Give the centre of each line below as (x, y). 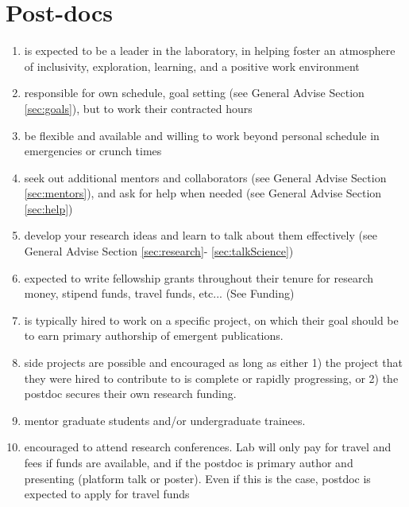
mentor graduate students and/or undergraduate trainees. (165, 420)
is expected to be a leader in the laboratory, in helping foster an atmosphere (210, 51)
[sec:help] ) (48, 208)
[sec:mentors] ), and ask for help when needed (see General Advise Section (203, 193)
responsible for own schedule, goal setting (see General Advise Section (194, 93)
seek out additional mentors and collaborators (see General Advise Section (205, 177)
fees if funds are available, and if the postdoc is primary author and (189, 462)
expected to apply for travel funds (107, 494)
